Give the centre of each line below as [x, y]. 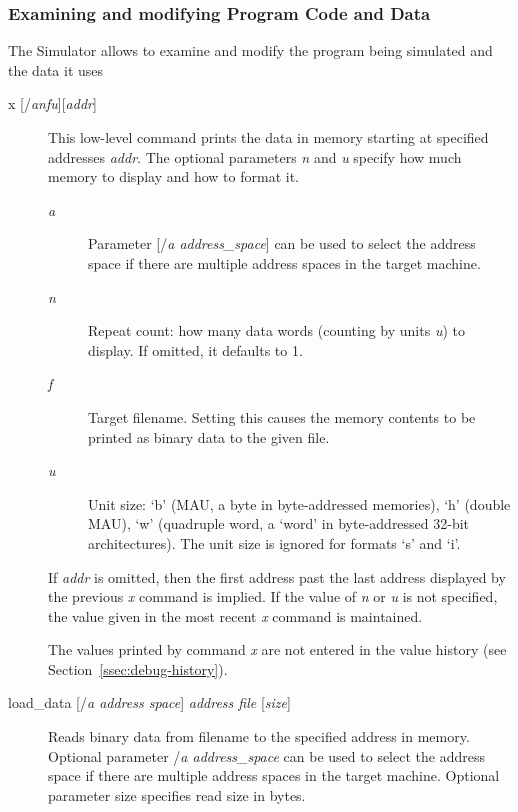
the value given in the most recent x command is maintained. [235, 615]
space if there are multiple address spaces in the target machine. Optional [274, 775]
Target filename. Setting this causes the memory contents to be [282, 416]
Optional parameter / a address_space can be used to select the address [266, 755]
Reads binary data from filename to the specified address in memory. [259, 736]
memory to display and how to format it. [173, 176]
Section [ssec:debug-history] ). [138, 668]
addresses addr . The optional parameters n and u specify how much [255, 156]
